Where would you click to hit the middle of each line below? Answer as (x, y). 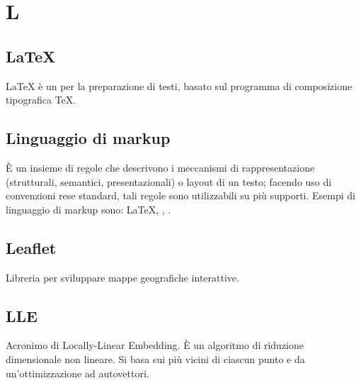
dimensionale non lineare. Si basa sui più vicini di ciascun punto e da (155, 359)
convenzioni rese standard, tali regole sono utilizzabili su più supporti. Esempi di (180, 195)
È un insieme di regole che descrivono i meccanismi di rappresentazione (160, 167)
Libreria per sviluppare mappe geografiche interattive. (122, 277)
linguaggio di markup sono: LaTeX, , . (88, 209)
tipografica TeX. (41, 100)
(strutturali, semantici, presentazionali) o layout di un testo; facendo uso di (169, 181)
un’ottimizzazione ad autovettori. (78, 373)
